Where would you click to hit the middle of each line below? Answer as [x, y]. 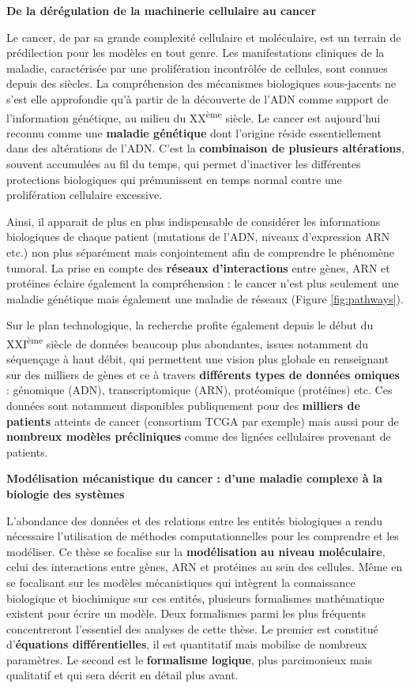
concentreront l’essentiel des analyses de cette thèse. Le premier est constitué [192, 628]
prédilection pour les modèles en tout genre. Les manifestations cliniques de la [196, 53]
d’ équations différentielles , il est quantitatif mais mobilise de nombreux [187, 644]
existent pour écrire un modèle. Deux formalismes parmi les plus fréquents [186, 613]
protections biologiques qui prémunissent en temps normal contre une [174, 179]
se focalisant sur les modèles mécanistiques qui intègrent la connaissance [181, 582]
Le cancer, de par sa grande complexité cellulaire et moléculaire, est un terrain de [204, 37]
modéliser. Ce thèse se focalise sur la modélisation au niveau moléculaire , [196, 551]
